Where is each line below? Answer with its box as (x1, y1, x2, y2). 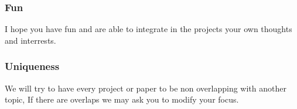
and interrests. (5, 34, 56, 46)
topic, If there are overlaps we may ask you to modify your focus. (5, 93, 239, 106)
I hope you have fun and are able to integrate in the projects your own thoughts (5, 23, 292, 35)
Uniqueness (5, 59, 60, 73)
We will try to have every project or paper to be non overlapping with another (5, 82, 286, 94)
